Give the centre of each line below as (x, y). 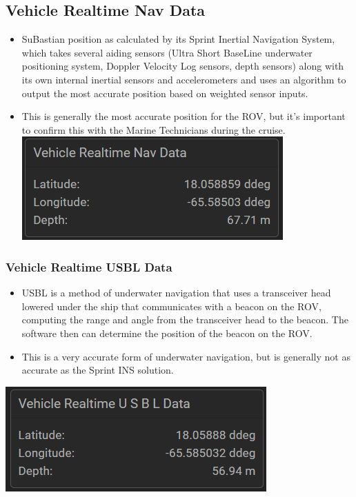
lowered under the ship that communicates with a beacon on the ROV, (171, 306)
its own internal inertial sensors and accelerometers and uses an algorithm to (184, 79)
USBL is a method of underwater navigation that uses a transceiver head (176, 293)
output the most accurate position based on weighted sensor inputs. (165, 93)
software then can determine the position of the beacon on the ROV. (167, 333)
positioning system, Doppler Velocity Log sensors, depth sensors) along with (183, 66)
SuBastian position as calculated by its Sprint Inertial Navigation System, (178, 39)
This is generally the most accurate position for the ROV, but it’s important (184, 116)
